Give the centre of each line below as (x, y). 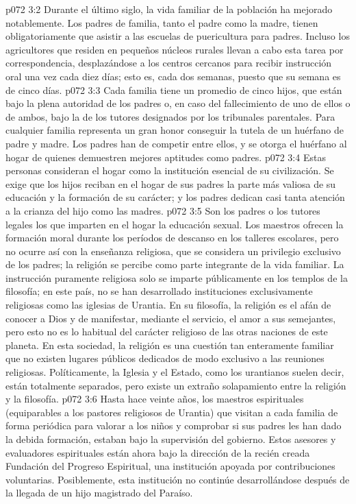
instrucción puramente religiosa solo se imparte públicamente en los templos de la (177, 277)
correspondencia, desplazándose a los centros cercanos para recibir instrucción (169, 63)
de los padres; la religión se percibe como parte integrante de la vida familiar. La (175, 264)
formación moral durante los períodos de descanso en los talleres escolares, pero (172, 238)
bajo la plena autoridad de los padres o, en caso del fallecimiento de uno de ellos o (178, 103)
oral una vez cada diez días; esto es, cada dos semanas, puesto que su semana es (173, 76)
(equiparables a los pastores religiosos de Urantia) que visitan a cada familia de (172, 412)
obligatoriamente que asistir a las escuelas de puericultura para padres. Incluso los (178, 36)
